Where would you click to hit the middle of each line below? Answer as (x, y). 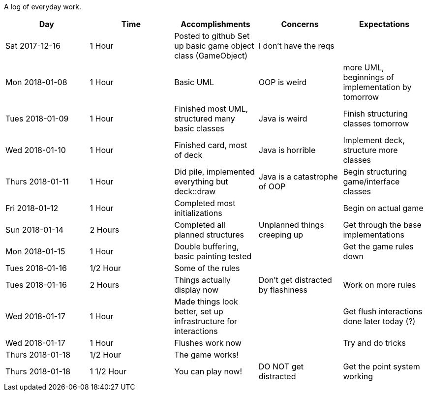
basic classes (199, 128)
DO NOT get (281, 366)
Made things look (206, 302)
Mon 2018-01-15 (35, 251)
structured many (205, 119)
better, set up (199, 311)
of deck (188, 155)
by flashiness (283, 290)
